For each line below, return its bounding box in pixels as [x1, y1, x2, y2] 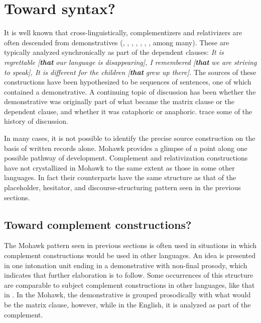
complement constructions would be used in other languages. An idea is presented [4, 250, 256, 261]
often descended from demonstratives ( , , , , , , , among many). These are [4, 37, 229, 47]
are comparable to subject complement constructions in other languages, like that [4, 279, 255, 290]
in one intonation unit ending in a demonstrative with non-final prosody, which [4, 260, 247, 270]
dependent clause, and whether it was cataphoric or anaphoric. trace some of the [4, 106, 252, 116]
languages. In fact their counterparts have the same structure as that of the [4, 172, 236, 183]
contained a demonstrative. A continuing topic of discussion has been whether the [4, 86, 256, 97]
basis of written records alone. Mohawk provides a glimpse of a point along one [4, 142, 247, 153]
